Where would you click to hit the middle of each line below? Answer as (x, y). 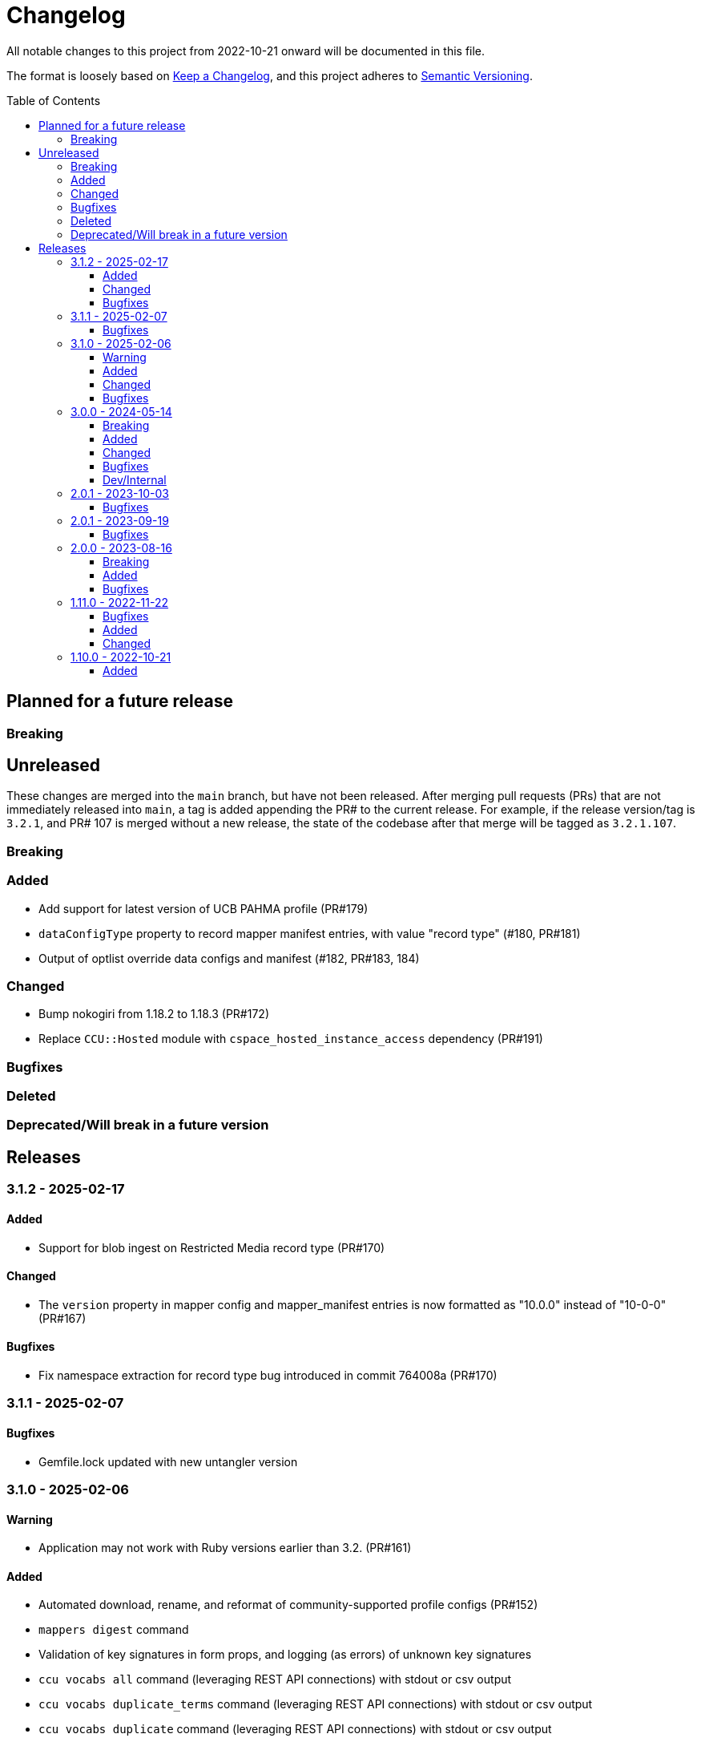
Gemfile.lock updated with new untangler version (168, 1461)
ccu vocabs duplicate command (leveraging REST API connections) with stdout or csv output (295, 1729)
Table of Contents (54, 100)
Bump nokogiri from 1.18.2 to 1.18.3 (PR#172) (154, 1014)
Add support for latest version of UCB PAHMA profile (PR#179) (203, 908)
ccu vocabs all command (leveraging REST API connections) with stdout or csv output (275, 1679)
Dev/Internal (135, 479)
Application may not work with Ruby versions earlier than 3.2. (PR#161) (225, 1548)
